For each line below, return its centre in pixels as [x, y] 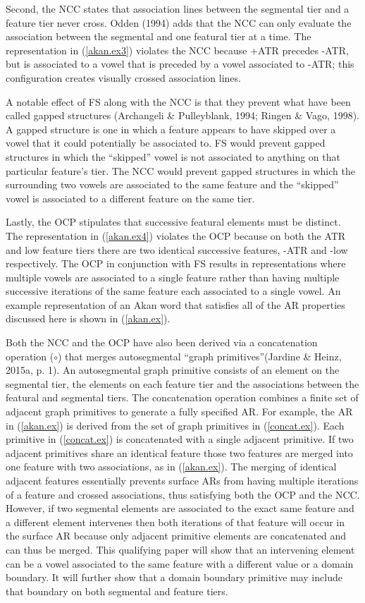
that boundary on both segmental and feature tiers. [117, 591]
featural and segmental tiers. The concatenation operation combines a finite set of [182, 397]
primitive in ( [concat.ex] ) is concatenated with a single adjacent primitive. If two [180, 439]
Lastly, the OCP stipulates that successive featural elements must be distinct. [173, 222]
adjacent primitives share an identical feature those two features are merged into [179, 452]
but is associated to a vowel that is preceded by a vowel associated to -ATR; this [180, 64]
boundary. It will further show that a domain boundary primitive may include [174, 577]
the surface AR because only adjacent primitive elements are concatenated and [176, 536]
